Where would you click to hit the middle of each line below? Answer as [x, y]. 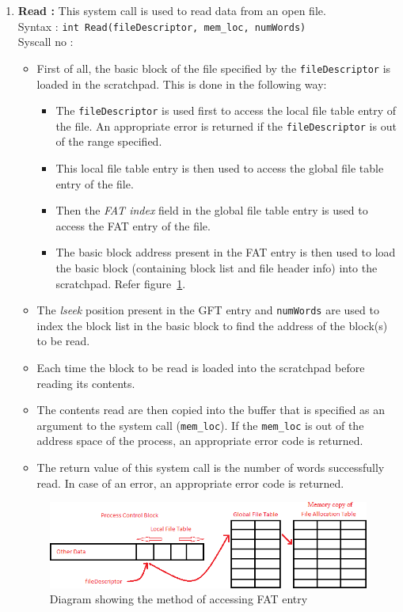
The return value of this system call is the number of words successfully [211, 468]
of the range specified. [109, 141]
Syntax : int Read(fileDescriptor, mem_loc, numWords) [162, 26]
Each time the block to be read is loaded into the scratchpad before [201, 367]
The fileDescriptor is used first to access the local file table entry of [226, 110]
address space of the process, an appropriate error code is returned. [200, 441]
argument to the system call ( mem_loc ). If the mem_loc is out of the [200, 425]
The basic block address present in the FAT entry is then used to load [226, 252]
